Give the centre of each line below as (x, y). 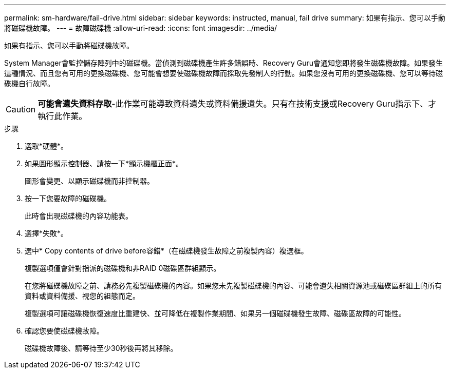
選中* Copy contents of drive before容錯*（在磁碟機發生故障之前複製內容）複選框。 (166, 251)
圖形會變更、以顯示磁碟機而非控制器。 (89, 181)
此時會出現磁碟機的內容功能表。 (79, 216)
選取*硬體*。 (46, 146)
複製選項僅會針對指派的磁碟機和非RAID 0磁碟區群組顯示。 (123, 268)
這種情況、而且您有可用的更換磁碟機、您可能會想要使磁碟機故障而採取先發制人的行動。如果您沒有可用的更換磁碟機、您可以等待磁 (223, 73)
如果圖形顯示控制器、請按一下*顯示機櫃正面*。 (104, 163)
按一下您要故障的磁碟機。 (68, 198)
